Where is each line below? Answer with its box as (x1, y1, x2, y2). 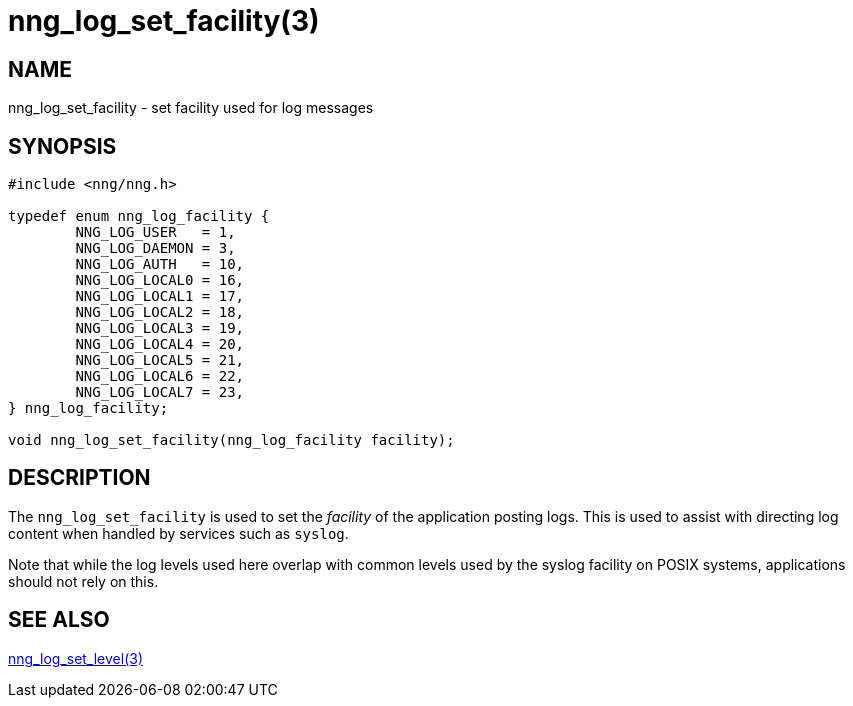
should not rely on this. (8, 572, 159, 590)
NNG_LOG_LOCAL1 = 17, (75, 288, 245, 305)
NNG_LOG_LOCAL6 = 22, (75, 368, 245, 385)
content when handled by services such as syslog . (8, 524, 349, 542)
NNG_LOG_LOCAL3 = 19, (75, 320, 245, 337)
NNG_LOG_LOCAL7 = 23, (75, 384, 245, 401)
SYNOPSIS (8, 133, 117, 159)
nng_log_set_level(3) (8, 649, 144, 667)
